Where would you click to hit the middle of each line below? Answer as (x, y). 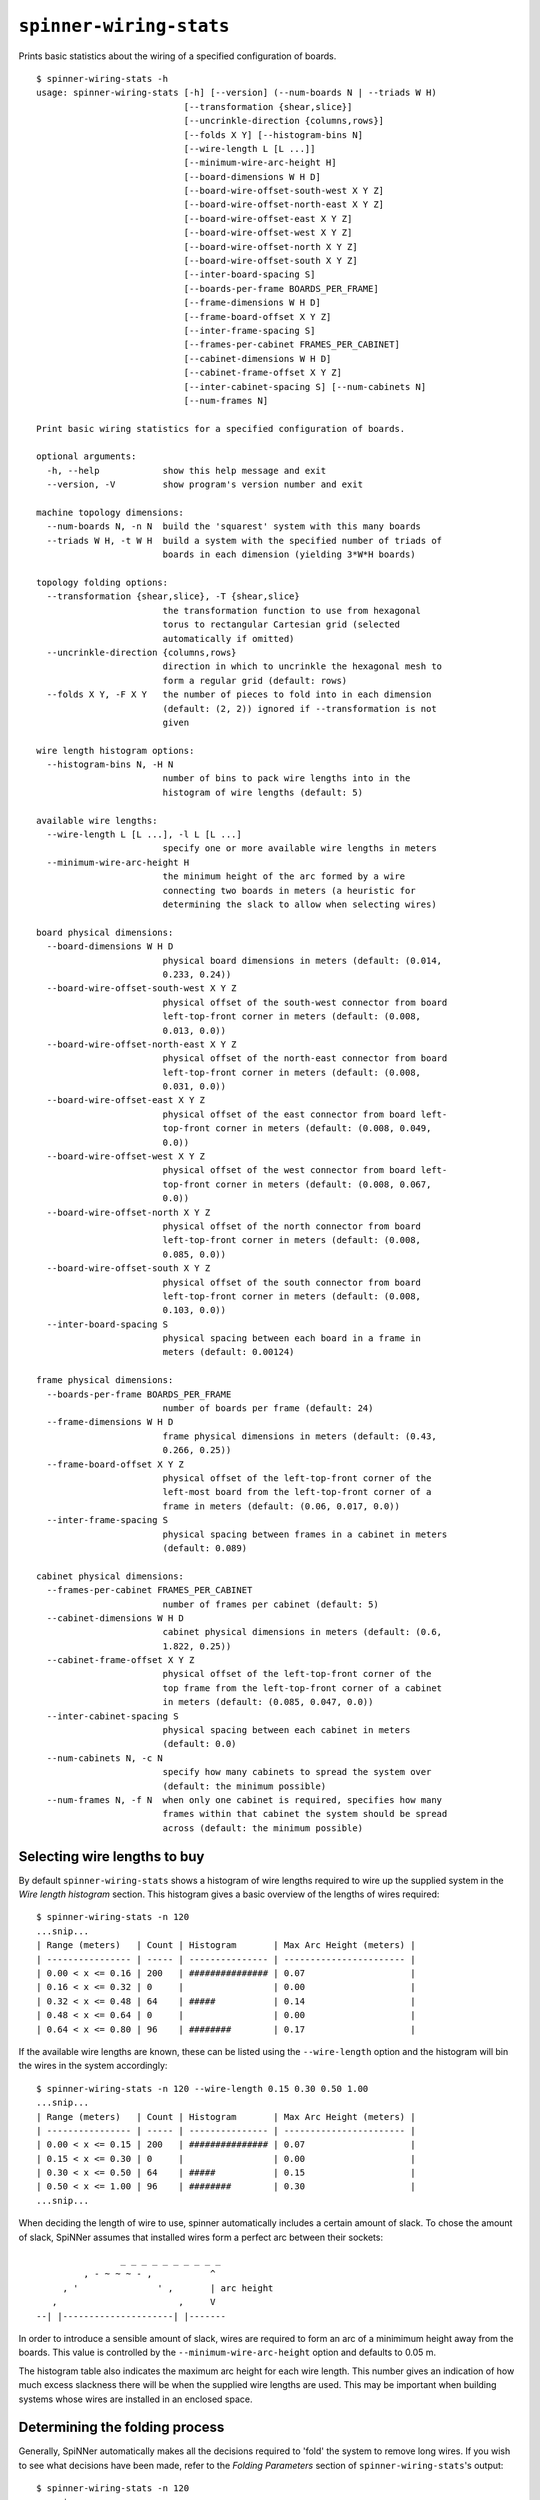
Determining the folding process (121, 2427)
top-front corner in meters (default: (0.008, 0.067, (297, 1184)
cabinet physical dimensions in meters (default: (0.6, (302, 1632)
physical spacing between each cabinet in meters (286, 1730)
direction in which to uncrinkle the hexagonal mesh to (302, 666)
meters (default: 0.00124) (228, 1352)
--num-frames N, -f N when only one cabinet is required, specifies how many (244, 1799)
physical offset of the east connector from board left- (305, 1114)
